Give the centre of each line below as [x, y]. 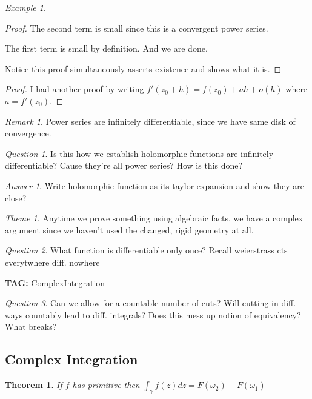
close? [16, 197]
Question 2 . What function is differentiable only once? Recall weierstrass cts [146, 250]
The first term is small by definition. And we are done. [106, 48]
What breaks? [31, 327]
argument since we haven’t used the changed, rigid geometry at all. [129, 230]
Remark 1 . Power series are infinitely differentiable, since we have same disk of [150, 121]
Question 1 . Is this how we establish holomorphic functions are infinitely [139, 153]
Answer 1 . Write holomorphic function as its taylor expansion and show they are [154, 185]
